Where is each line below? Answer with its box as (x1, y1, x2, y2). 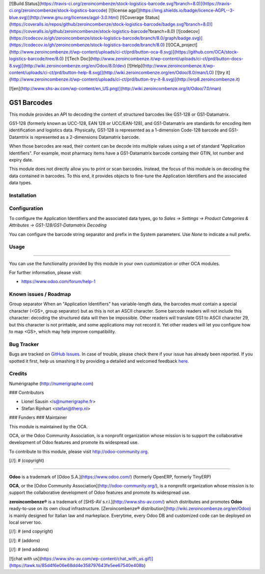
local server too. (9, 519, 42, 525)
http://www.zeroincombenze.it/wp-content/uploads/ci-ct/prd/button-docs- (91, 56, 244, 62)
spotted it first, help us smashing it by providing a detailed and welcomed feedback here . (9, 358, 189, 364)
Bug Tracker (9, 341, 39, 348)
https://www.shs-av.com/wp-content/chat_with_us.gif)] (41, 555, 154, 561)
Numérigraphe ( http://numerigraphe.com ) (9, 381, 94, 386)
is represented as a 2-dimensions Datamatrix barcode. (29, 134, 140, 140)
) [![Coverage (117, 14, 144, 20)
